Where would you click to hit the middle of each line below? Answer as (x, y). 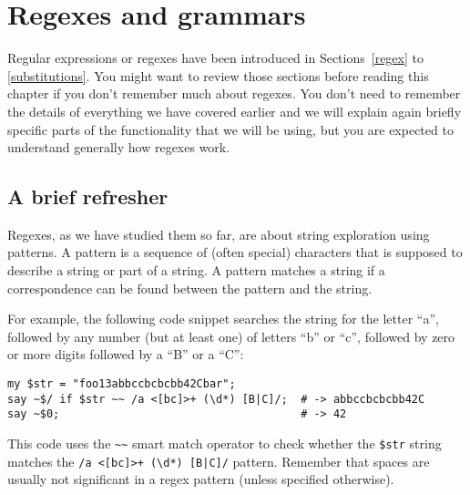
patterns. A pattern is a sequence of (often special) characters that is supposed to (235, 252)
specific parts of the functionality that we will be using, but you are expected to (230, 129)
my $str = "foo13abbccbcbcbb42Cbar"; (122, 384)
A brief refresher (88, 196)
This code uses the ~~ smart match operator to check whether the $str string (225, 443)
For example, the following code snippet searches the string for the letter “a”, (223, 319)
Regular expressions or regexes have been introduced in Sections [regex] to (215, 58)
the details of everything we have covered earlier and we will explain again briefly (235, 111)
